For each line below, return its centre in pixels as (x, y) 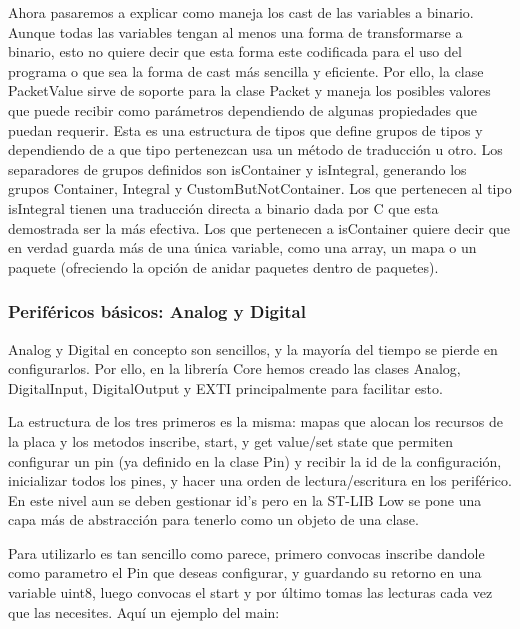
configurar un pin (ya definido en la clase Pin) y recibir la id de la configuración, (255, 460)
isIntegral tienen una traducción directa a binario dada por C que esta (223, 207)
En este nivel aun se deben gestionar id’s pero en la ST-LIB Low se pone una (245, 499)
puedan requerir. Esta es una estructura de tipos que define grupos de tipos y (245, 129)
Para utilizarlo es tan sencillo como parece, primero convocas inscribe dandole (246, 552)
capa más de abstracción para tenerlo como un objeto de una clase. (213, 519)
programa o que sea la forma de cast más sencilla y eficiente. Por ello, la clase (246, 70)
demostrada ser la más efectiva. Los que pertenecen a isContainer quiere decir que (259, 227)
